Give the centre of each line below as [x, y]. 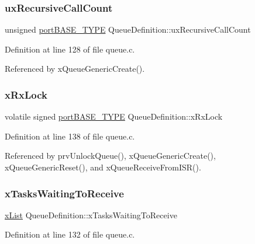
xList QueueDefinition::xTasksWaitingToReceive [91, 215]
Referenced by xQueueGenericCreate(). [75, 69]
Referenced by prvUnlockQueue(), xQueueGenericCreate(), [110, 156]
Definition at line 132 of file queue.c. [70, 234]
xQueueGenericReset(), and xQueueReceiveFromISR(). [103, 167]
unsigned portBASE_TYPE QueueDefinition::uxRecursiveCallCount [128, 29]
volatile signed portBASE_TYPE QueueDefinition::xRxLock [114, 116]
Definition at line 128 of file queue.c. [70, 49]
